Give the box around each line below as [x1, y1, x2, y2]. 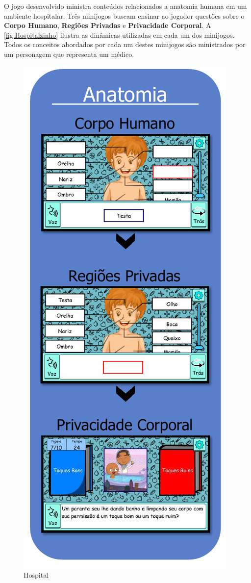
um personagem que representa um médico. [4, 49, 134, 59]
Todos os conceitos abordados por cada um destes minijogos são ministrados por [4, 39, 246, 50]
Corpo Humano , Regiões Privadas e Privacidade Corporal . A [4, 20, 211, 30]
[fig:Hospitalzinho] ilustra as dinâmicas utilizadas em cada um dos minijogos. [4, 29, 235, 40]
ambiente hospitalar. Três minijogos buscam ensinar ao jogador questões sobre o [4, 10, 245, 21]
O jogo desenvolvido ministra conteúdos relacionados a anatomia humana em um [4, 1, 247, 11]
